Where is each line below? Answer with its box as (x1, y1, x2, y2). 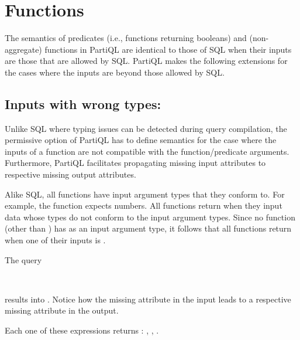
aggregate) (5, 43, 42, 55)
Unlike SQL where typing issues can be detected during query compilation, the (5, 122, 287, 134)
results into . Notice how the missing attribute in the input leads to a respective (5, 293, 291, 305)
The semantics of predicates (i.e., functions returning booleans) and (5, 32, 247, 44)
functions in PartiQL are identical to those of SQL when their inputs (44, 43, 292, 55)
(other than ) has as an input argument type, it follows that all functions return (5, 222, 292, 234)
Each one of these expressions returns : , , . (5, 324, 159, 336)
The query (5, 253, 42, 266)
